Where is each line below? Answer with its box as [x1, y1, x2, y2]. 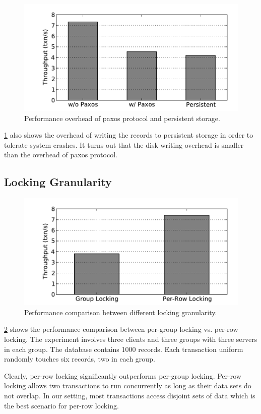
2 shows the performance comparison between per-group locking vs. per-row [4, 324, 238, 334]
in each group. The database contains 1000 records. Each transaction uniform [4, 343, 243, 354]
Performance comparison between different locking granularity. [24, 307, 217, 317]
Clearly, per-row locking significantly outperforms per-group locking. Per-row [4, 370, 241, 381]
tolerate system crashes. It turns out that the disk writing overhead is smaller [4, 139, 244, 150]
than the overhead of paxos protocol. [4, 149, 117, 160]
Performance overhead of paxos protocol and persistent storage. [24, 112, 220, 123]
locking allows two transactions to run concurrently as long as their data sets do [4, 380, 251, 391]
